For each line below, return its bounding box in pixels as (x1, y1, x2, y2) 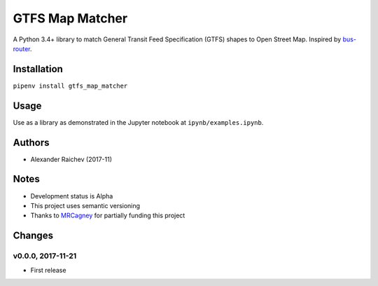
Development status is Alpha (30, 191, 113, 200)
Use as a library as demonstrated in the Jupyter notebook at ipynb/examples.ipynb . (13, 118, 264, 126)
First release (30, 266, 66, 274)
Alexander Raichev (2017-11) (30, 155, 112, 163)
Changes (13, 230, 54, 242)
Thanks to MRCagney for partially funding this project (30, 211, 185, 220)
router (13, 44, 31, 53)
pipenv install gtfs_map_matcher (13, 81, 128, 90)
